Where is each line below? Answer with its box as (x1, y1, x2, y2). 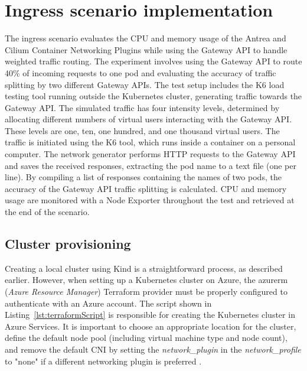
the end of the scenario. (5, 206, 90, 218)
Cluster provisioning (5, 235, 131, 253)
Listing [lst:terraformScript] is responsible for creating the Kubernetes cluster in (5, 308, 295, 321)
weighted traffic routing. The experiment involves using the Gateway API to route (5, 55, 302, 67)
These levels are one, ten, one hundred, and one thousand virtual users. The (5, 124, 280, 136)
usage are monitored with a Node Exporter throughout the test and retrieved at (5, 194, 295, 206)
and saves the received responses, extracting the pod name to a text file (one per (5, 159, 296, 171)
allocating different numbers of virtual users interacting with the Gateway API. (5, 113, 292, 125)
